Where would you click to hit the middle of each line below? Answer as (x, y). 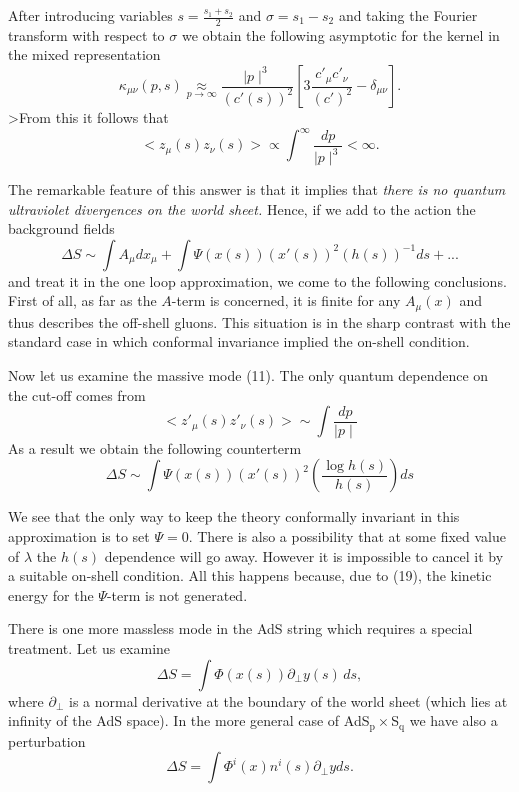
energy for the (51, 594)
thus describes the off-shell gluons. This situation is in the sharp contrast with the (259, 321)
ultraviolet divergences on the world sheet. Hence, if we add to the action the (242, 208)
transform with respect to (86, 34)
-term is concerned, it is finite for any (286, 300)
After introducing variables (90, 15)
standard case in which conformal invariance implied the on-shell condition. (239, 341)
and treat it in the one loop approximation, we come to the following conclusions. (257, 280)
